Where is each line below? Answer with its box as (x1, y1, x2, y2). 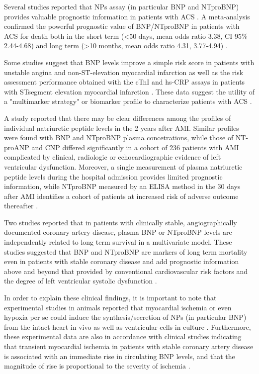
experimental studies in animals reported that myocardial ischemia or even (4, 302, 232, 312)
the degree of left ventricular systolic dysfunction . (4, 276, 157, 286)
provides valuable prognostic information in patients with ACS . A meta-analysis (4, 11, 250, 21)
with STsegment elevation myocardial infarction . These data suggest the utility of (4, 86, 255, 96)
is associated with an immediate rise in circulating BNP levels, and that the (4, 351, 235, 361)
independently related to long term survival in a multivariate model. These (4, 237, 232, 247)
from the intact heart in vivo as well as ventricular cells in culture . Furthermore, (4, 321, 251, 332)
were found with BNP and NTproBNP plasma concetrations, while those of (4, 132, 234, 143)
